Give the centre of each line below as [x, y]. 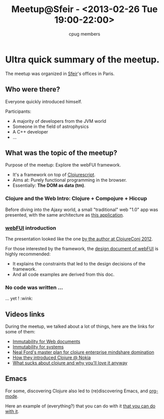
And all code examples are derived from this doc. [63, 274]
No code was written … [34, 287]
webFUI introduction [31, 228]
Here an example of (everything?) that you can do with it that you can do [80, 406]
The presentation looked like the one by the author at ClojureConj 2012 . [79, 239]
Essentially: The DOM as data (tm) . [49, 185]
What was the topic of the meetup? [61, 153]
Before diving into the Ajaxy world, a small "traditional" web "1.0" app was [82, 210]
